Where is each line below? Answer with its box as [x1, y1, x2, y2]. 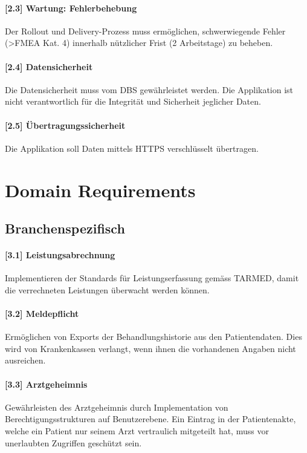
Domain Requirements [5, 177, 196, 202]
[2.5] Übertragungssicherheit [5, 119, 126, 131]
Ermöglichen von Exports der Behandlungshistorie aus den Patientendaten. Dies [5, 330, 302, 343]
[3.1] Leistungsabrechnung [5, 249, 115, 261]
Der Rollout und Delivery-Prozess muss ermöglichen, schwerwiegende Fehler [5, 24, 286, 37]
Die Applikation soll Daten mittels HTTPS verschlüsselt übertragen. [5, 142, 259, 154]
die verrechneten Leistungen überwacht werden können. [5, 283, 210, 296]
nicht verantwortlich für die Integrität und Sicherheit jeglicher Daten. [5, 95, 261, 108]
